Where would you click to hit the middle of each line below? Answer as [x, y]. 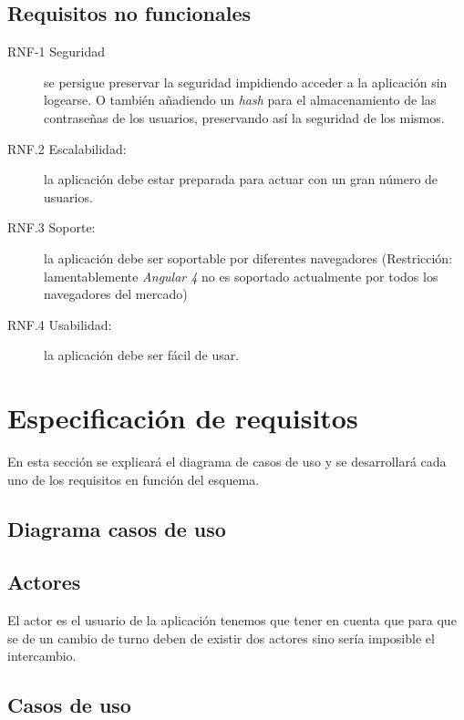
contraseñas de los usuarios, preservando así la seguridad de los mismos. [244, 117]
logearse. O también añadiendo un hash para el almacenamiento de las [240, 100]
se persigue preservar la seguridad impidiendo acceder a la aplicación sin [246, 82]
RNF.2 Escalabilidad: [67, 148]
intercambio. [42, 656]
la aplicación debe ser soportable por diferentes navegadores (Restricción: [248, 257]
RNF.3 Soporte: [52, 227]
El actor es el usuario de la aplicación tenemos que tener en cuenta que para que [232, 620]
